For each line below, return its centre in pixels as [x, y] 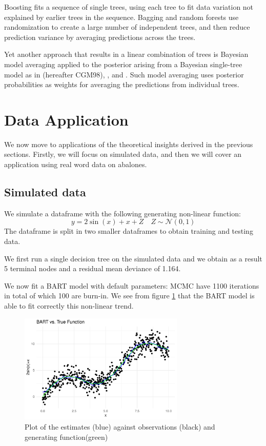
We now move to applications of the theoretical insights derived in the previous [129, 144]
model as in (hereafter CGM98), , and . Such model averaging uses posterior [124, 74]
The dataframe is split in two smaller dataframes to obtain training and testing [129, 231]
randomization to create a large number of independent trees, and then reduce [127, 27]
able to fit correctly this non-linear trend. [69, 306]
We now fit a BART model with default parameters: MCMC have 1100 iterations [132, 285]
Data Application [66, 119]
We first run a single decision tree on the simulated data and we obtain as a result [133, 258]
